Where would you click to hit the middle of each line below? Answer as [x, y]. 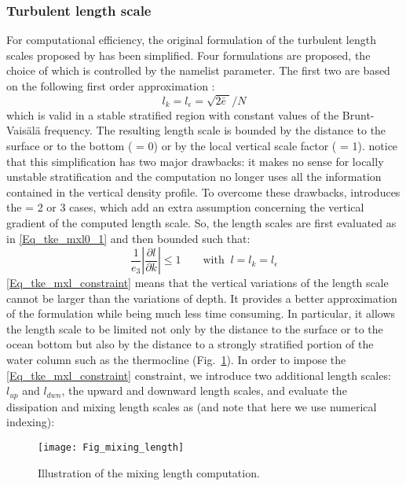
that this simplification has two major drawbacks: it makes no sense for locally [195, 161]
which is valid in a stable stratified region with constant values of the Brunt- [190, 114]
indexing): [31, 422]
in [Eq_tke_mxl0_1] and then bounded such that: [128, 238]
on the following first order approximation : [111, 86]
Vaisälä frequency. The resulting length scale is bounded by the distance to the [196, 130]
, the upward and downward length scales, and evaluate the [204, 390]
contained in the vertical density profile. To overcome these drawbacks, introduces [203, 191]
